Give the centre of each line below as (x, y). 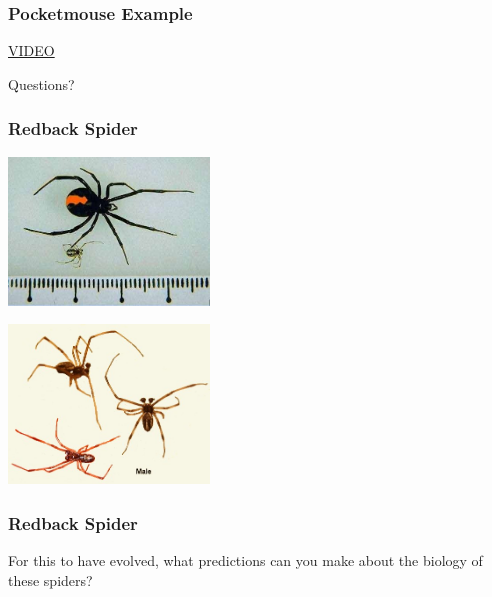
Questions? (41, 83)
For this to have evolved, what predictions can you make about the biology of (245, 559)
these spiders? (50, 579)
